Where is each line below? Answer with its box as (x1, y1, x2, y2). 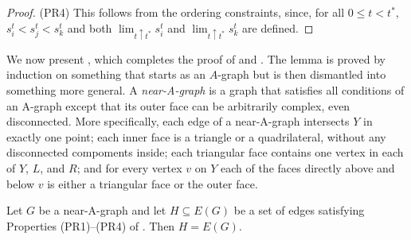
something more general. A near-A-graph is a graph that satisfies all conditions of (6, 81, 405, 98)
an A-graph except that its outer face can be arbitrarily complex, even (6, 97, 350, 114)
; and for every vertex (76, 159, 182, 176)
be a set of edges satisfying (233, 202, 365, 219)
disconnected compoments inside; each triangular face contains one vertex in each (6, 144, 404, 161)
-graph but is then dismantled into (217, 66, 386, 83)
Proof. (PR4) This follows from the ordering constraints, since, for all (6, 4, 345, 20)
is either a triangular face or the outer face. (47, 175, 258, 192)
